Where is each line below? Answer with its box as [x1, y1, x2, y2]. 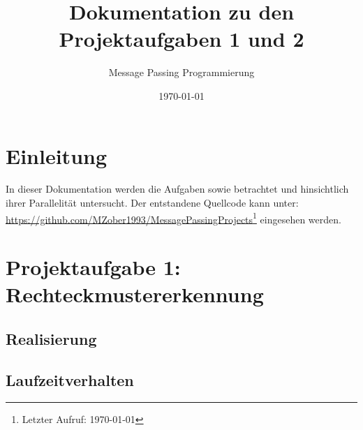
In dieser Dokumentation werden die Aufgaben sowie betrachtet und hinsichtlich [6, 181, 349, 196]
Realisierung [6, 327, 97, 349]
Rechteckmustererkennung [6, 280, 264, 309]
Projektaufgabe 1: [6, 253, 181, 281]
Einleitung [6, 141, 108, 170]
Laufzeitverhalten [6, 369, 134, 390]
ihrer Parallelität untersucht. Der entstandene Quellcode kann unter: [6, 195, 299, 210]
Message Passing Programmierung [108, 65, 255, 80]
